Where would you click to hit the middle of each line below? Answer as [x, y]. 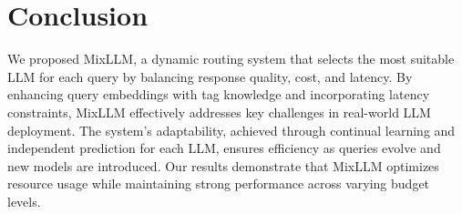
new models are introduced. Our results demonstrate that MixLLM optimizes [223, 165]
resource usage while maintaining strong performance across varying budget [219, 183]
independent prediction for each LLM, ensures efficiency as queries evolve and [224, 148]
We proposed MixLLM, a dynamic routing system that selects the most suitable [231, 59]
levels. [24, 201]
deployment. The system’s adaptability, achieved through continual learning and [231, 130]
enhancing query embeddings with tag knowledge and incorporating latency [219, 94]
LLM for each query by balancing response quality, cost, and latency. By [210, 76]
